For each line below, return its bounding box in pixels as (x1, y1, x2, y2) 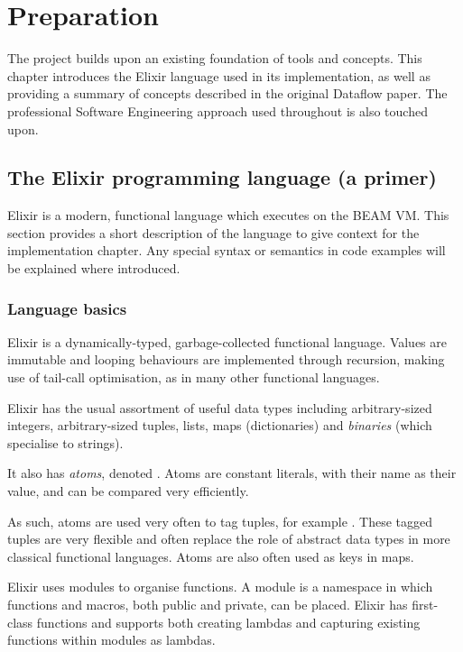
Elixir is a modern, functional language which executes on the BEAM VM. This (7, 206, 449, 225)
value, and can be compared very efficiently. (7, 482, 249, 500)
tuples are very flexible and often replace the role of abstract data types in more (7, 529, 450, 548)
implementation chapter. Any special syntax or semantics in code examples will (7, 241, 446, 260)
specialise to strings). (7, 433, 124, 452)
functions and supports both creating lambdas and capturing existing (36, 612, 421, 631)
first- (412, 595, 439, 614)
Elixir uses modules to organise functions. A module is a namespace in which (7, 577, 433, 596)
